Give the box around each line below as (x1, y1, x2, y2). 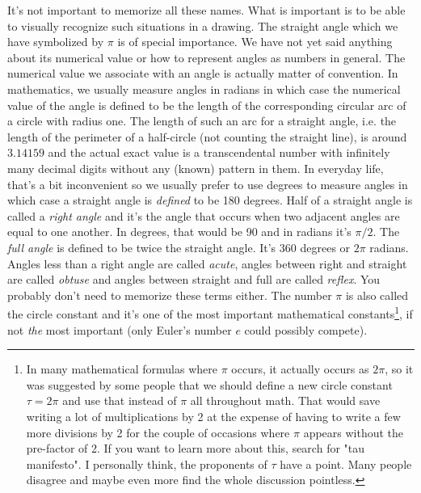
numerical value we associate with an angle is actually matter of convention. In (7, 65, 398, 82)
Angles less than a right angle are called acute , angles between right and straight (7, 255, 407, 272)
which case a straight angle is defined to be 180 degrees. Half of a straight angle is (7, 192, 413, 209)
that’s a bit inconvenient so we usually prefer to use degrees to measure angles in (7, 175, 408, 192)
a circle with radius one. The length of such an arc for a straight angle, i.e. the (7, 112, 397, 129)
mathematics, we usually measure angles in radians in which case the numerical (7, 80, 401, 97)
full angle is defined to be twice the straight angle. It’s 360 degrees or (7, 238, 351, 255)
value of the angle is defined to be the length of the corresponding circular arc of (7, 96, 406, 113)
